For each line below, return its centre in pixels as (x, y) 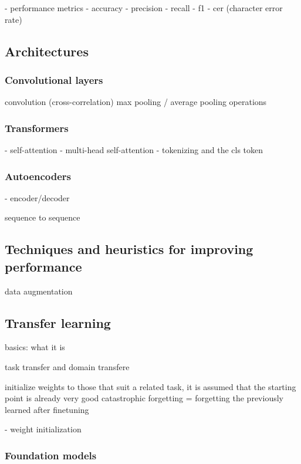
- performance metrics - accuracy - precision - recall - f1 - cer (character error (144, 8)
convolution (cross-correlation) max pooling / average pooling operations (136, 102)
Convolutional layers (54, 79)
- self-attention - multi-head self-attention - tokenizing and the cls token (134, 150)
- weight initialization (43, 429)
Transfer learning (58, 322)
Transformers (37, 128)
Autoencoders (38, 176)
